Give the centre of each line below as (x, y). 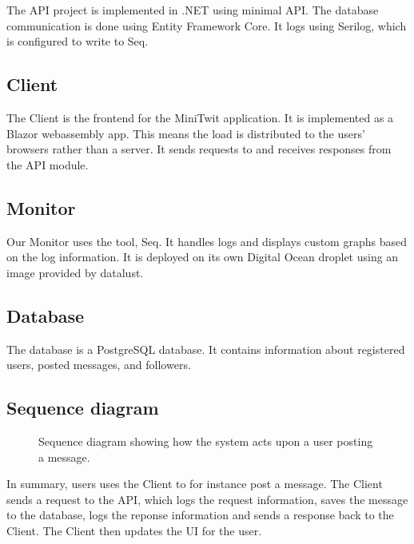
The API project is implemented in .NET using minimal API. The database (193, 10)
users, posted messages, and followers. (99, 365)
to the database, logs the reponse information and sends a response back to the (200, 515)
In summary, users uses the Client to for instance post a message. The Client (195, 484)
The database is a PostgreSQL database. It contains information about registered (206, 349)
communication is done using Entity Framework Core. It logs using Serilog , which (207, 25)
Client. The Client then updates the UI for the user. (134, 530)
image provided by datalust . (75, 272)
